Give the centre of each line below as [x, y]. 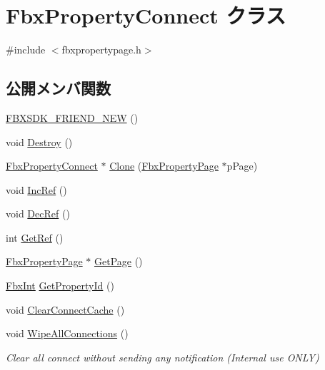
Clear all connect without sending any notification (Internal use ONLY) [162, 357]
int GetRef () [35, 237]
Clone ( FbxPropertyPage [164, 166]
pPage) [242, 166]
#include [26, 50]
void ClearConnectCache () [65, 309]
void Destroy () [39, 142]
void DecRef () [38, 214]
